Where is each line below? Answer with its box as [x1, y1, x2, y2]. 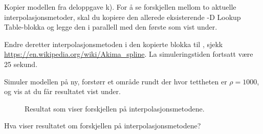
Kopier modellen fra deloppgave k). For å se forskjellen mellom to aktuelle [4, 2, 236, 12]
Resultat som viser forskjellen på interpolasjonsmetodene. [25, 103, 205, 114]
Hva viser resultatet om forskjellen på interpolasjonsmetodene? [4, 120, 201, 131]
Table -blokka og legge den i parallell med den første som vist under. [4, 21, 217, 32]
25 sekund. [4, 58, 38, 69]
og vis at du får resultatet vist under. [4, 86, 121, 97]
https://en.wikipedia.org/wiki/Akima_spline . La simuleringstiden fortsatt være [4, 49, 253, 59]
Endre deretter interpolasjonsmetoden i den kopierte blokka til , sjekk [4, 38, 223, 49]
